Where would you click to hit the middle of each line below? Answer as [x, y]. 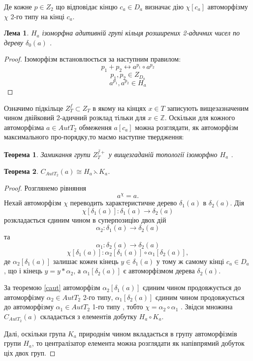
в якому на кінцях [119, 108]
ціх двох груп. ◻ [30, 352]
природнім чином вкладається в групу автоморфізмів [158, 333]
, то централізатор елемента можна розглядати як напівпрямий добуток [138, 343]
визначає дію [164, 6]
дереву [14, 42]
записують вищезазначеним [208, 108]
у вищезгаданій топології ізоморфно [163, 154]
